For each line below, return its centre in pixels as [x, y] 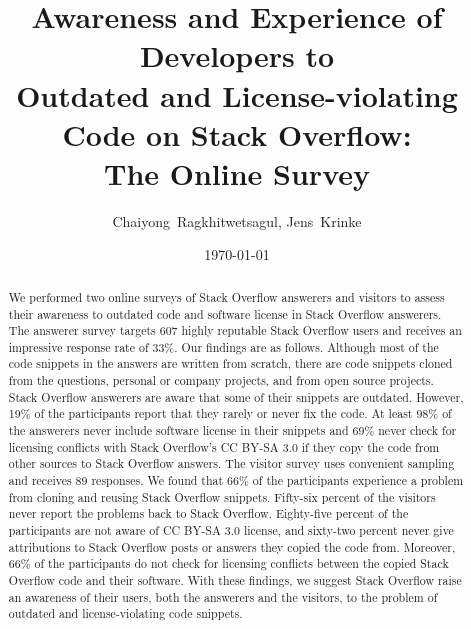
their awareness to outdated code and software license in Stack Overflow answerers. [225, 313]
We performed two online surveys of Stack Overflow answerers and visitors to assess [226, 296]
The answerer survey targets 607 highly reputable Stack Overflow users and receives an [235, 330]
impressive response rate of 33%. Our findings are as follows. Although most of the [223, 346]
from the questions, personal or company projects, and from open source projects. [221, 380]
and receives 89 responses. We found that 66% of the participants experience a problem [236, 480]
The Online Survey [236, 172]
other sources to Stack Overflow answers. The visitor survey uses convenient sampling [231, 463]
